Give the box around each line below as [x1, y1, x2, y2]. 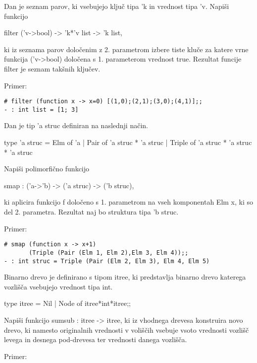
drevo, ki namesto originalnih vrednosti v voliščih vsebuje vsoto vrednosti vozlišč [4, 324, 249, 335]
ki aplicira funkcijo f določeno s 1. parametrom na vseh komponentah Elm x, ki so [4, 197, 254, 207]
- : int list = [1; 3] [4, 106, 79, 113]
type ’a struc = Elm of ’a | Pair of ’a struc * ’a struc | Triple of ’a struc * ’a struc [4, 137, 252, 147]
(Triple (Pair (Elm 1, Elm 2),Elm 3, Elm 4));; [29, 249, 189, 256]
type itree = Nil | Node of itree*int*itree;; [4, 298, 131, 308]
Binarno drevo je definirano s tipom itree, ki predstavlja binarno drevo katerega [4, 272, 246, 282]
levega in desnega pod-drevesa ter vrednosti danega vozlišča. [4, 334, 187, 345]
